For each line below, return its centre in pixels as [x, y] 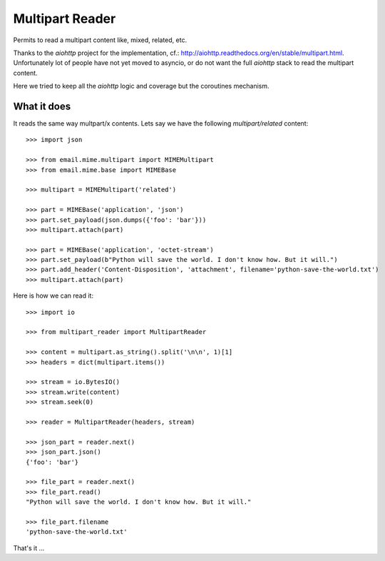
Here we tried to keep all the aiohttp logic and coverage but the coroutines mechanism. [142, 86]
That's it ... [29, 548]
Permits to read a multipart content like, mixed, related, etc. [100, 40]
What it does [42, 106]
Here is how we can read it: [53, 295]
